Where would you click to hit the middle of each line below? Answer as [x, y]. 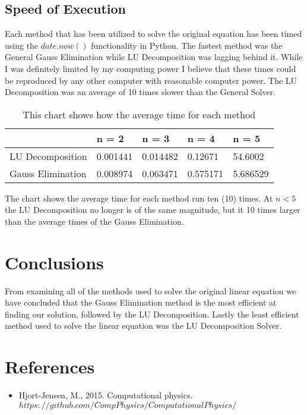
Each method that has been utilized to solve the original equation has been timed [153, 34]
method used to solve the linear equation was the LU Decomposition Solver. [143, 326]
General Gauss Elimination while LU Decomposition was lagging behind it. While [154, 57]
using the [22, 45]
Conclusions [54, 262]
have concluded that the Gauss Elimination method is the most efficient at [141, 302]
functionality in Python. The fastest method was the [187, 45]
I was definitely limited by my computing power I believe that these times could [151, 68]
